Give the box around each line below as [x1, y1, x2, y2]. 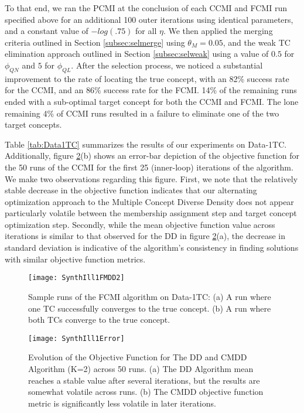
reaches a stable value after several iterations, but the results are [28, 374, 260, 386]
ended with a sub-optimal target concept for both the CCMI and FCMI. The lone [5, 95, 299, 107]
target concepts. [5, 118, 62, 131]
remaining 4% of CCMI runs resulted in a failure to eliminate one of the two [5, 107, 279, 119]
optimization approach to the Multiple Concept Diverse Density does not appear [5, 195, 294, 207]
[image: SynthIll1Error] [28, 334, 125, 343]
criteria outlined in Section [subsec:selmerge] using [5, 36, 185, 48]
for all [135, 25, 157, 37]
